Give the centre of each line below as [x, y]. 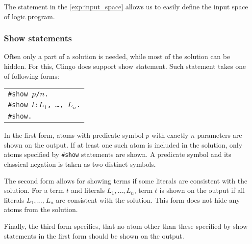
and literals [88, 190]
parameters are [220, 135]
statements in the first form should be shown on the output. [94, 235]
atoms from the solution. [41, 209]
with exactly [170, 135]
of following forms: [32, 76]
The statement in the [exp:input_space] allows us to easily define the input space [126, 6]
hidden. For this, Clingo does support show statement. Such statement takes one [125, 66]
